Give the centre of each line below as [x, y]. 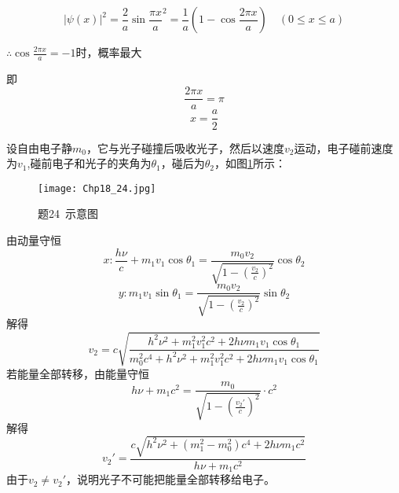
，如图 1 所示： [250, 163]
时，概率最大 [109, 52]
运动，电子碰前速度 [344, 147]
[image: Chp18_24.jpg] [97, 188]
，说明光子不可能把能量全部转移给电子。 [170, 479]
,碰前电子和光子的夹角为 [89, 163]
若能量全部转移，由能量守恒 [78, 373]
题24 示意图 [68, 213]
